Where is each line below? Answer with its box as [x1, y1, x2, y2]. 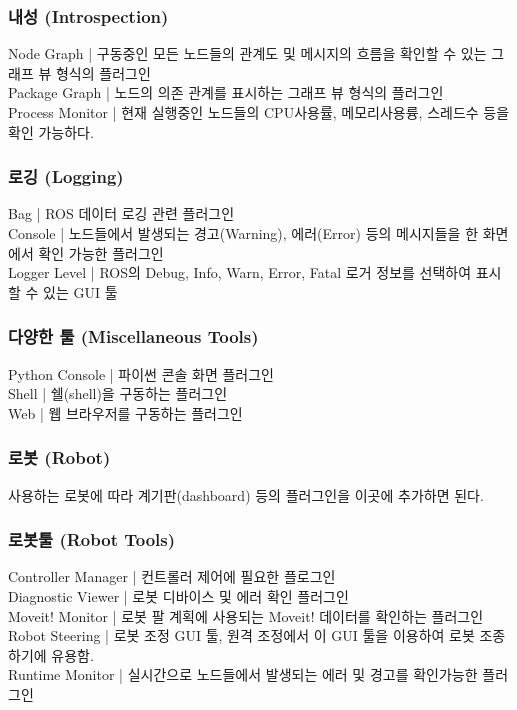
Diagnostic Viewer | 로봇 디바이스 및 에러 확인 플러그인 [8, 586, 349, 606]
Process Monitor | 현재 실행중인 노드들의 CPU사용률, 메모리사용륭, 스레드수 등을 [8, 102, 510, 122]
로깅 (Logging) [8, 164, 124, 189]
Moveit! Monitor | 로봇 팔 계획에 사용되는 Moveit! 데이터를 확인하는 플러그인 [8, 605, 484, 626]
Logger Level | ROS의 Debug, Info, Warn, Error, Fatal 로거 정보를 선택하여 [8, 262, 472, 283]
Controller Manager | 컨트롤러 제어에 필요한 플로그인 [8, 566, 336, 587]
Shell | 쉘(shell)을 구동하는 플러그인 [8, 383, 228, 404]
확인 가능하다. [8, 121, 94, 142]
